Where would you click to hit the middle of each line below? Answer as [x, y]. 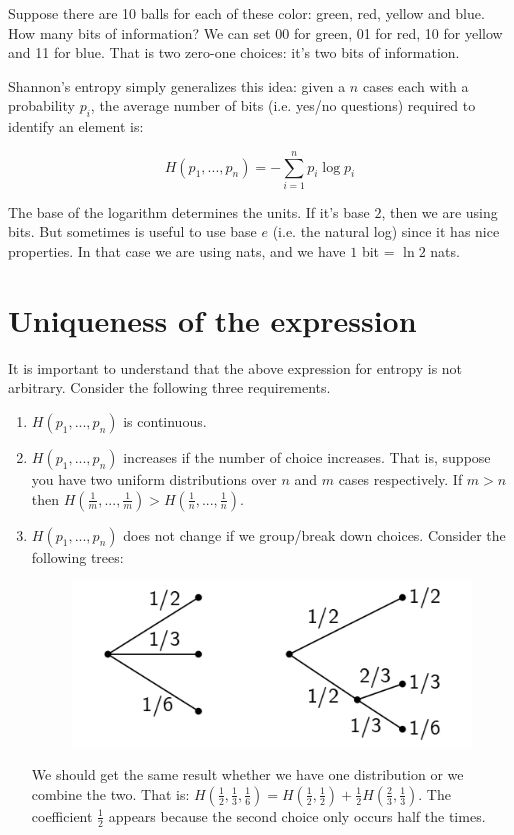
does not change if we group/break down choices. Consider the [314, 534]
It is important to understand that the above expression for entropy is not [235, 367]
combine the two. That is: [110, 793]
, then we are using [439, 211]
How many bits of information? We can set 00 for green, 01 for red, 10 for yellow [255, 32]
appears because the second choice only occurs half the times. [297, 815]
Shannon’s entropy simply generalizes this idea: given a [177, 85]
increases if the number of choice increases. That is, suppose [307, 456]
